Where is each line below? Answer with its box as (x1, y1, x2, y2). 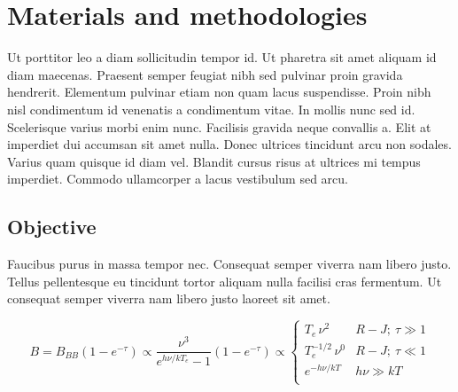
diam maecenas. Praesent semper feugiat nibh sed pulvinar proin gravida (7, 65, 403, 83)
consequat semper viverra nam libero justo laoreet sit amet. (7, 289, 330, 308)
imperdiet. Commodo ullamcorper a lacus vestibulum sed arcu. (7, 169, 348, 188)
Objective (7, 213, 97, 240)
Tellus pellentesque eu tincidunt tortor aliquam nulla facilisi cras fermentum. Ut (7, 271, 442, 290)
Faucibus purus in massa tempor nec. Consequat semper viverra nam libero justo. (7, 255, 452, 273)
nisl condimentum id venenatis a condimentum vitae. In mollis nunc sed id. (7, 99, 415, 118)
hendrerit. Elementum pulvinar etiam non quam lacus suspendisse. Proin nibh (7, 82, 431, 101)
